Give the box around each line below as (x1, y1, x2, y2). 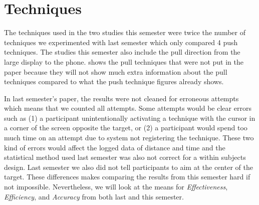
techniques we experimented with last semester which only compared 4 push (4, 37, 238, 47)
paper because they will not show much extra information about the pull (4, 66, 227, 77)
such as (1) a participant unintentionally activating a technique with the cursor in (4, 112, 255, 123)
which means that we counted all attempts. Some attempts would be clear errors (4, 103, 251, 113)
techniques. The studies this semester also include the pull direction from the (4, 47, 240, 57)
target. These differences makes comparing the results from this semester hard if (4, 171, 250, 182)
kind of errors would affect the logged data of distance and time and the (4, 142, 225, 152)
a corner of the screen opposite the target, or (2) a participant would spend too (4, 122, 247, 133)
